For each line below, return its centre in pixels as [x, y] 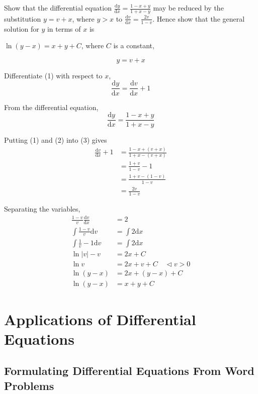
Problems [29, 385]
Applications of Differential [100, 319]
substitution [23, 18]
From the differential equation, [51, 107]
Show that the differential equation [58, 8]
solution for [22, 28]
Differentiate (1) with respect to [53, 75]
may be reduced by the [188, 8]
